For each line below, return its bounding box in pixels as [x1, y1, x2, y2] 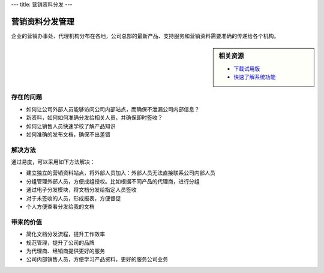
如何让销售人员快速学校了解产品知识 [26, 122, 116, 129]
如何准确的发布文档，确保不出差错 [26, 130, 110, 138]
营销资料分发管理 [11, 16, 74, 26]
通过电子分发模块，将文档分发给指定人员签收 [26, 186, 137, 194]
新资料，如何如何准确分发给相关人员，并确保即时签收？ [26, 114, 163, 121]
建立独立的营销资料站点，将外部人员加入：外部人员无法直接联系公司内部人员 [26, 169, 215, 177]
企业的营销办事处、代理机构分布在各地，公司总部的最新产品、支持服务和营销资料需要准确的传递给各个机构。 [11, 32, 279, 39]
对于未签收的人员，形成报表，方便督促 [26, 194, 121, 201]
